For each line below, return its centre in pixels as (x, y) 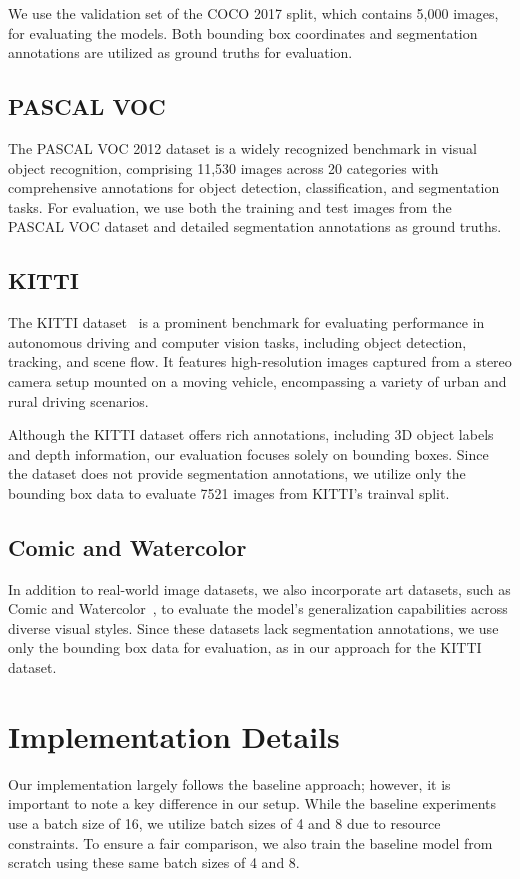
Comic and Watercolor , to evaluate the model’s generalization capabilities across (258, 608)
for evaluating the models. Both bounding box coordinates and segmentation (243, 32)
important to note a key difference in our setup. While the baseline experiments (252, 803)
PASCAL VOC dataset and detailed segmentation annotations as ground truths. (255, 226)
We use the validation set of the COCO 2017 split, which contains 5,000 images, (253, 13)
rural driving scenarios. (78, 400)
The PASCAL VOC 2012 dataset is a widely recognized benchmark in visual (242, 147)
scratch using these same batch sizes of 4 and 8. (154, 862)
